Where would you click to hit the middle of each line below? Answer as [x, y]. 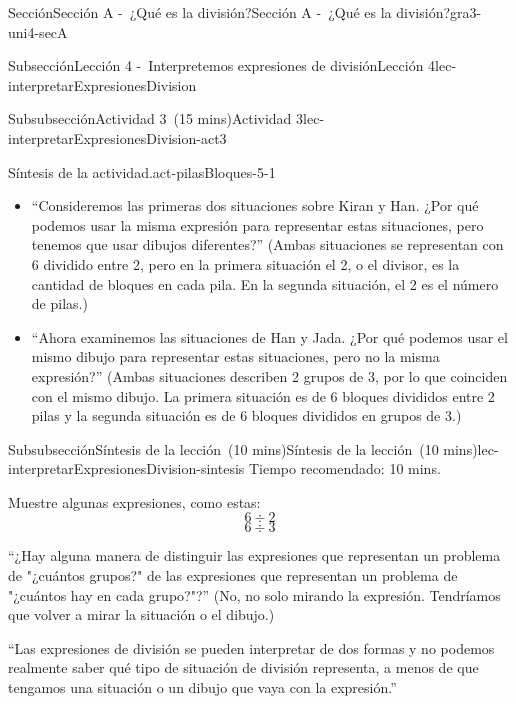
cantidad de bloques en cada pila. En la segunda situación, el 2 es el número [265, 283]
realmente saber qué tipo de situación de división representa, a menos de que [243, 667]
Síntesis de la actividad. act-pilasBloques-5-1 [142, 171]
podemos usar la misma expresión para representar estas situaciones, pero [257, 224]
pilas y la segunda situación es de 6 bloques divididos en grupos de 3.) [246, 415]
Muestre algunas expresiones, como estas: [134, 501]
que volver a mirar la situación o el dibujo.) [141, 614]
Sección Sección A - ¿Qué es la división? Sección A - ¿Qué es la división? [229, 12]
